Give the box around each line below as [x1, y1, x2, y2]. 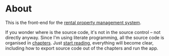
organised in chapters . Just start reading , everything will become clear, [5, 39, 154, 45]
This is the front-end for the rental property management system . [5, 19, 142, 25]
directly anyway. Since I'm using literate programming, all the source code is [5, 34, 164, 40]
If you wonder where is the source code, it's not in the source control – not [5, 29, 161, 35]
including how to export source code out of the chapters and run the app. [5, 45, 158, 51]
